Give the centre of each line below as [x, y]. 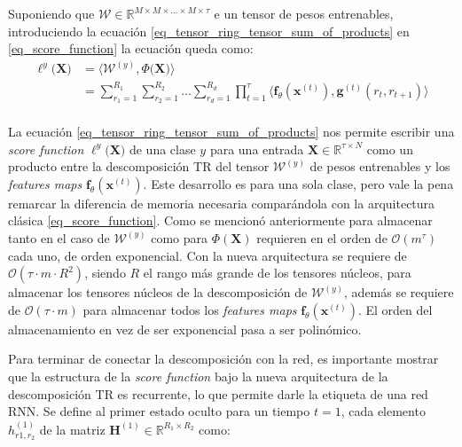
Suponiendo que [51, 13]
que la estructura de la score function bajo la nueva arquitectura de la [198, 376]
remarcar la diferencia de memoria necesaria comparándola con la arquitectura [222, 203]
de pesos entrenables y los [380, 166]
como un [390, 149]
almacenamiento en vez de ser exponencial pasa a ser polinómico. [185, 329]
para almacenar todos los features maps [190, 309]
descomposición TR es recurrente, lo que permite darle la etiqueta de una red [218, 393]
